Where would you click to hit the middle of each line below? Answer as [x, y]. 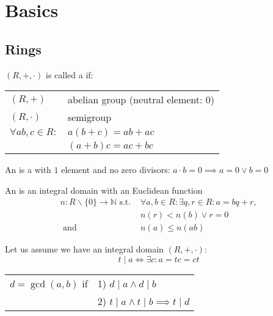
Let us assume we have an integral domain [84, 249]
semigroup [89, 117]
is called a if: [70, 74]
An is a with [28, 170]
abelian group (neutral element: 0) [141, 100]
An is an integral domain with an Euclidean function [104, 190]
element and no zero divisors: [116, 170]
